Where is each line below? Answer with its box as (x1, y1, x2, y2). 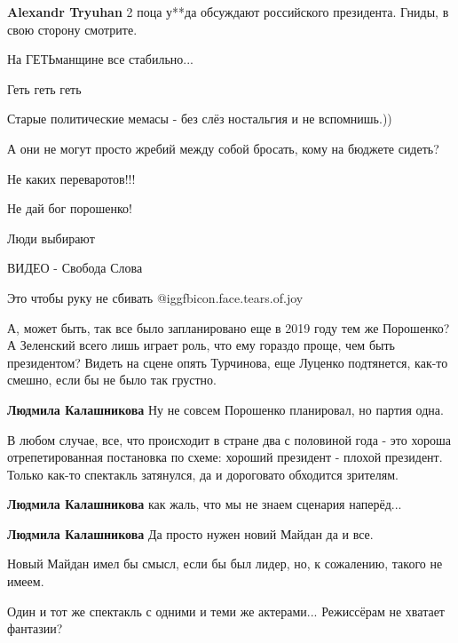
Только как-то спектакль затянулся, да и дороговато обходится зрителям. (7, 464, 399, 483)
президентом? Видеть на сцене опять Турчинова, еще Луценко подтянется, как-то (7, 353, 448, 371)
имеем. (7, 572, 44, 591)
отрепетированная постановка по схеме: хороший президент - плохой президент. (7, 448, 443, 466)
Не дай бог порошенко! (7, 199, 132, 218)
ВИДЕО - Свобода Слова (7, 258, 143, 277)
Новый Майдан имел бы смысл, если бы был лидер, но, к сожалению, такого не (7, 554, 443, 573)
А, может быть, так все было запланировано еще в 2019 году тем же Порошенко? (7, 318, 450, 337)
